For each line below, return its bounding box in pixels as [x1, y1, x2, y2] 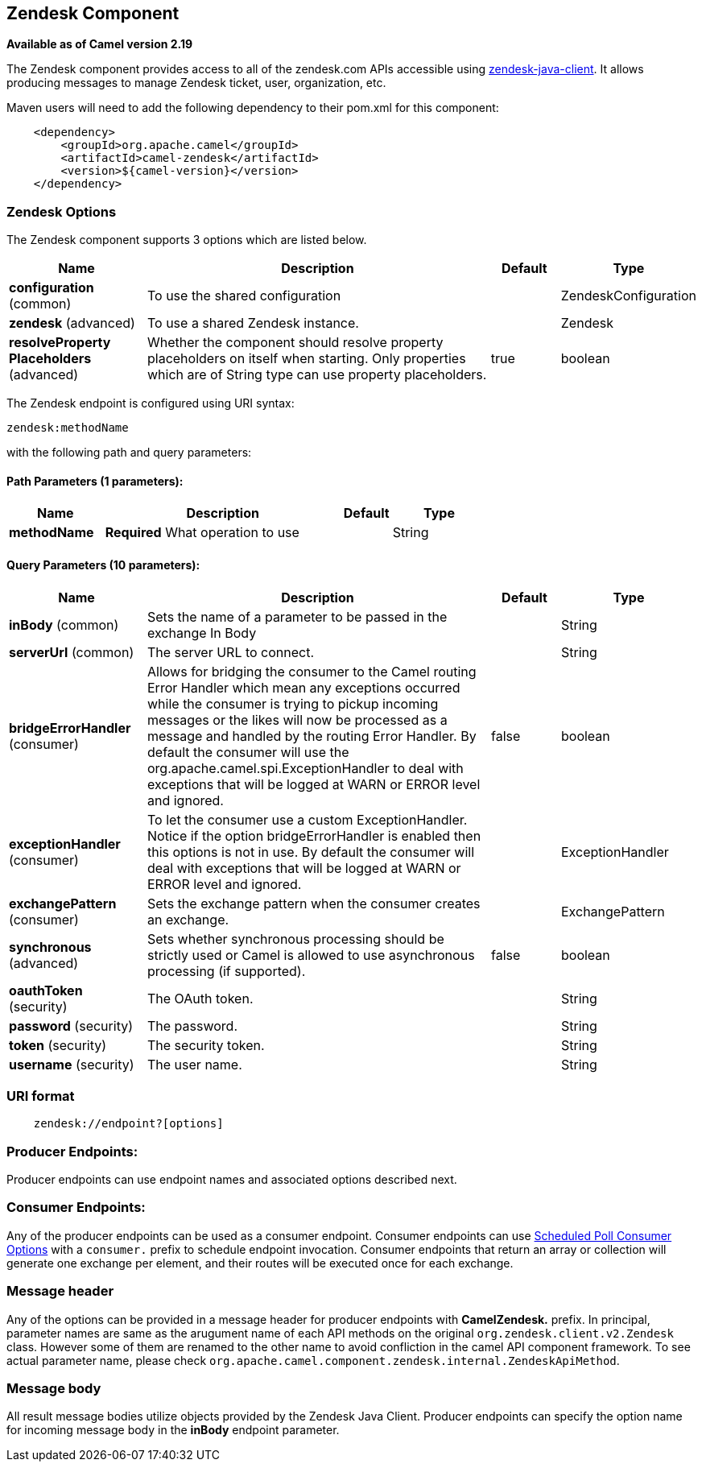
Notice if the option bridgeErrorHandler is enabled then [147, 827, 481, 844]
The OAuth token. [147, 990, 254, 1007]
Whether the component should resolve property [147, 334, 444, 351]
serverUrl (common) [9, 643, 134, 660]
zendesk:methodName [6, 421, 129, 435]
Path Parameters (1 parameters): [6, 473, 184, 488]
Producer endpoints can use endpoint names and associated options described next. [6, 1172, 457, 1187]
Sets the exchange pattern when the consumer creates [147, 895, 481, 912]
